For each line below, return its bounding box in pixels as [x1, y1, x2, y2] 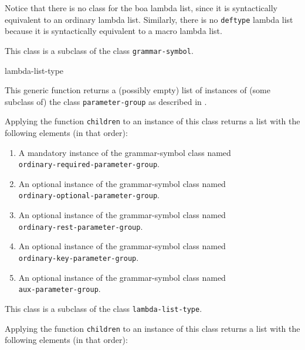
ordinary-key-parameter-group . [18, 251, 139, 263]
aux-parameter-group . [18, 283, 101, 295]
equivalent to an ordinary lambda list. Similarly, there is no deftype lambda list [5, 13, 293, 25]
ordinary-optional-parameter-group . [18, 189, 160, 201]
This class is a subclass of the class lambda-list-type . [5, 302, 202, 314]
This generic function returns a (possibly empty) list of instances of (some [5, 84, 270, 96]
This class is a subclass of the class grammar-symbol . [5, 44, 194, 56]
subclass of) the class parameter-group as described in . [5, 95, 207, 107]
